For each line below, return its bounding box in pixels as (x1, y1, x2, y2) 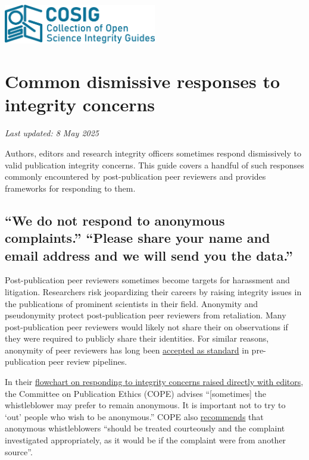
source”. (5, 445, 33, 458)
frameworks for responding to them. (5, 182, 136, 194)
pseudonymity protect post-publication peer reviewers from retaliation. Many (5, 309, 286, 321)
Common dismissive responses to (5, 69, 280, 93)
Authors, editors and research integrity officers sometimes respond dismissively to (5, 146, 301, 159)
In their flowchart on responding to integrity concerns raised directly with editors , (5, 375, 304, 388)
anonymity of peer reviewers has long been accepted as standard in (5, 343, 249, 356)
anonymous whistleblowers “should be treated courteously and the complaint (5, 422, 285, 434)
